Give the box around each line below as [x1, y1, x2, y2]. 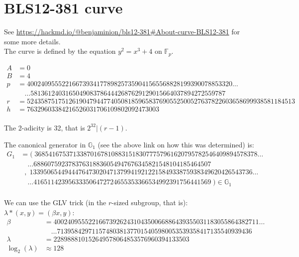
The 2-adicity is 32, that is [4, 122, 85, 132]
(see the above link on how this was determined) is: [98, 139, 254, 149]
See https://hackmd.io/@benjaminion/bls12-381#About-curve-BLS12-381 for [4, 26, 240, 37]
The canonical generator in [4, 139, 86, 149]
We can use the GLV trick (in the [4, 197, 106, 208]
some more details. [4, 36, 61, 46]
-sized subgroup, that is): [111, 197, 188, 208]
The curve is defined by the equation [4, 46, 116, 56]
